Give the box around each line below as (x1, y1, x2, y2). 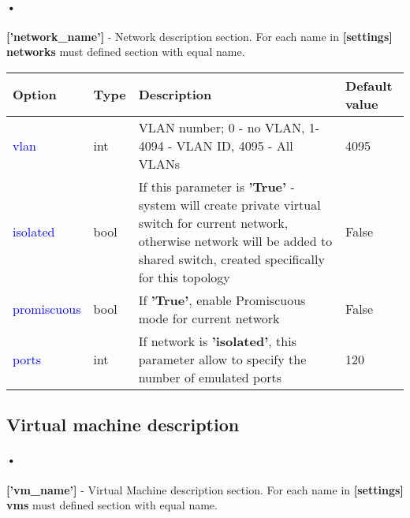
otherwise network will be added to (138, 231, 333, 250)
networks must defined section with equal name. (6, 43, 245, 60)
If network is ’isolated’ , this (138, 331, 296, 350)
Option (13, 85, 57, 104)
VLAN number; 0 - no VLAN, (138, 117, 305, 136)
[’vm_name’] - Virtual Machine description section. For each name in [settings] (6, 481, 404, 498)
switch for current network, (138, 213, 289, 232)
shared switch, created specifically (138, 249, 325, 268)
